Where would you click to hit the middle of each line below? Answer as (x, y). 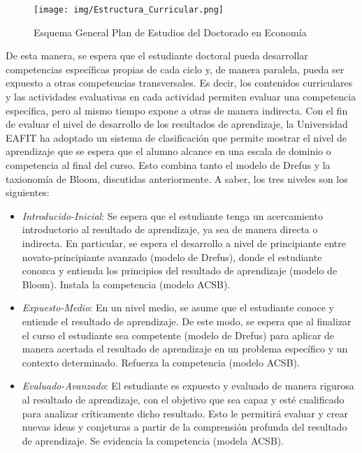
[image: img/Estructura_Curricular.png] (129, 10)
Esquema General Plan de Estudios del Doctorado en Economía (170, 32)
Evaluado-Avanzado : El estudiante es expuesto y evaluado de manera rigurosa (188, 386)
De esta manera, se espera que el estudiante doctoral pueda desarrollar (157, 55)
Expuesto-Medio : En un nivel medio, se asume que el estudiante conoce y (178, 307)
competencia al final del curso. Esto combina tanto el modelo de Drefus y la (168, 165)
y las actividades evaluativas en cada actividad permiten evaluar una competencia (181, 97)
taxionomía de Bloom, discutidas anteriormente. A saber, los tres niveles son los (177, 178)
